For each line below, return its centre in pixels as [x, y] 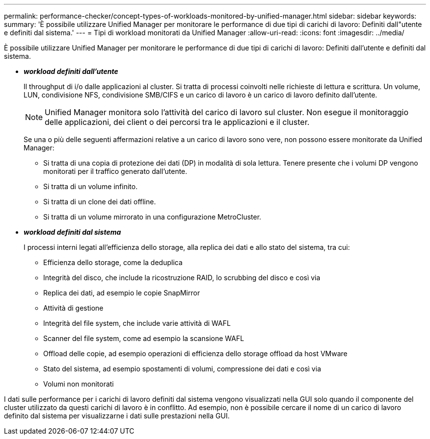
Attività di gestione [73, 308]
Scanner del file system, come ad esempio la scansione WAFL [144, 338]
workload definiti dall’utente [71, 71]
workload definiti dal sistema [72, 232]
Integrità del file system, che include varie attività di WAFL [137, 323]
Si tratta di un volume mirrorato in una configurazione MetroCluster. [152, 217]
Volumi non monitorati [79, 384]
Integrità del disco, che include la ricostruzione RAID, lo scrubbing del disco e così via [182, 278]
